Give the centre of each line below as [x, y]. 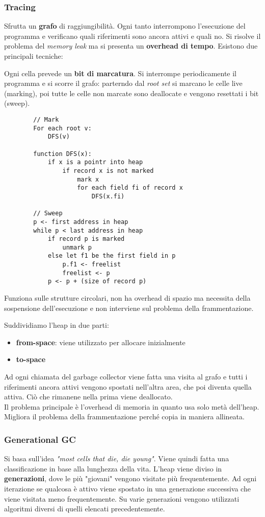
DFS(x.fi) [108, 196]
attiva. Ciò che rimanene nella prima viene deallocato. [88, 397]
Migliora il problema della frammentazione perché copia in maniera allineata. [124, 417]
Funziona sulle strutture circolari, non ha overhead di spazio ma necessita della [127, 298]
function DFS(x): [62, 154]
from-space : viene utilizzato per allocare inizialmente [101, 342]
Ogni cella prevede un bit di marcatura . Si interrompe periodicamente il [121, 73]
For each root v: [62, 128]
